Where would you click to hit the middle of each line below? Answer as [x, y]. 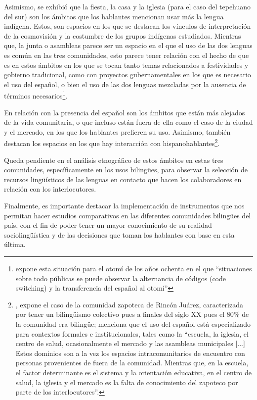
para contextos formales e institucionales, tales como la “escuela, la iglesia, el [132, 333]
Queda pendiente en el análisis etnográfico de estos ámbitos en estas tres [114, 160]
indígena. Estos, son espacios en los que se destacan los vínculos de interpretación [128, 26]
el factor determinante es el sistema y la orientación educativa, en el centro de [133, 372]
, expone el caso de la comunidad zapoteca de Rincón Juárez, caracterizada [129, 304]
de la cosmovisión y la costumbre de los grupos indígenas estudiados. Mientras [123, 35]
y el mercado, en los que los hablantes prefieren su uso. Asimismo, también [117, 131]
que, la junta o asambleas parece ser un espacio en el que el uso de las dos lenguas [128, 45]
